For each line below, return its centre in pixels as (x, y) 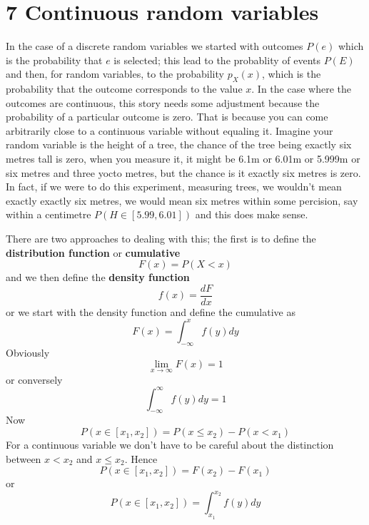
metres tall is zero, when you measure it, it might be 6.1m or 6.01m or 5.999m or (183, 159)
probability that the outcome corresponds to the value (124, 89)
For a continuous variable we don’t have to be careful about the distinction (170, 445)
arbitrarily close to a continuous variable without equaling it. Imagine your (170, 130)
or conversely (34, 379)
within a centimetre (49, 214)
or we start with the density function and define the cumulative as (151, 311)
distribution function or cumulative (93, 252)
